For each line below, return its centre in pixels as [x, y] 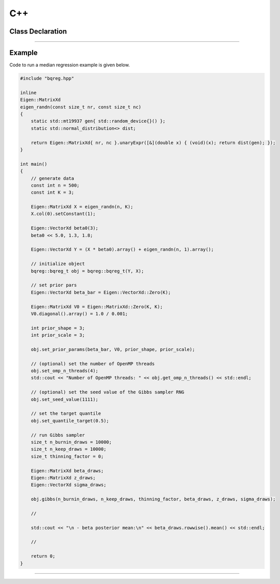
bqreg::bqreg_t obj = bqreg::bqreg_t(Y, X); [87, 271]
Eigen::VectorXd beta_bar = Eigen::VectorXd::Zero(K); [101, 292]
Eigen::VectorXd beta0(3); [65, 228]
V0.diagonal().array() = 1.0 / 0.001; [79, 314]
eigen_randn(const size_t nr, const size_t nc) [81, 107]
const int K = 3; [53, 193]
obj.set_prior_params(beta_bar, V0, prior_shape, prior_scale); [113, 349]
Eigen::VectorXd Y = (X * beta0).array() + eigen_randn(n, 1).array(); [122, 249]
